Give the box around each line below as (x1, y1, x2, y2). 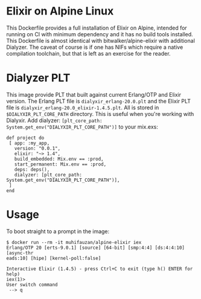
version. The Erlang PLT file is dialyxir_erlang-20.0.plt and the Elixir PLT (6, 97, 191, 104)
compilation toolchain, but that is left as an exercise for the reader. (6, 50, 171, 57)
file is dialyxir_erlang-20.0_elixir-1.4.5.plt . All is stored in (6, 104, 159, 111)
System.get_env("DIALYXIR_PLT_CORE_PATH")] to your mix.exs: (6, 123, 158, 130)
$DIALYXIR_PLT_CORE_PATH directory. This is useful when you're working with (6, 110, 194, 117)
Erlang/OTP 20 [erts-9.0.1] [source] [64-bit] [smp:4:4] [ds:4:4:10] (6, 245, 185, 251)
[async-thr (6, 249, 34, 256)
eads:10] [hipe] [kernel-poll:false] (6, 255, 101, 261)
